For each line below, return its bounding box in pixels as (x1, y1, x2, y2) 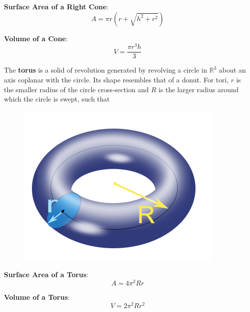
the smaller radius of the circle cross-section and (4, 84, 149, 94)
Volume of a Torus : (4, 291, 70, 302)
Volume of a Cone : (4, 33, 68, 43)
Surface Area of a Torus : (4, 269, 88, 280)
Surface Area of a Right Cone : (4, 1, 109, 11)
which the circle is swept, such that (4, 94, 110, 104)
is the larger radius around (158, 84, 239, 94)
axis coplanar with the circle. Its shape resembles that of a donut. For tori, (4, 74, 229, 84)
